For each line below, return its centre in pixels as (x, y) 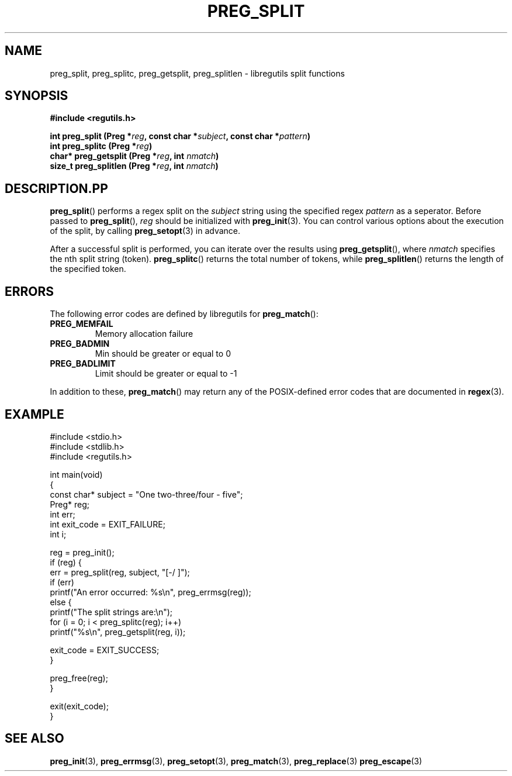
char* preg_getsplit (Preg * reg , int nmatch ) (134, 156)
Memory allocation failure (144, 334)
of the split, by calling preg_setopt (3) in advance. (145, 231)
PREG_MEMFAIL (82, 324)
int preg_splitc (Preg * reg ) (101, 146)
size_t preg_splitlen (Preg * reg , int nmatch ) (134, 166)
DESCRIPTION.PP (56, 188)
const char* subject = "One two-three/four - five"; (146, 494)
